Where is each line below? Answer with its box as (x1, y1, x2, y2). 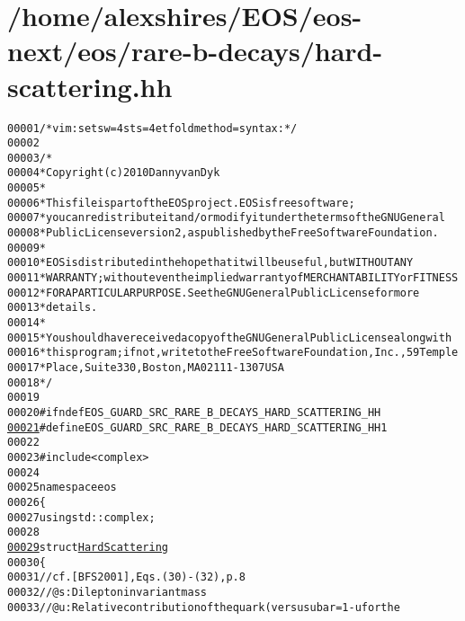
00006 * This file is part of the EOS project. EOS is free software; (7, 196, 355, 209)
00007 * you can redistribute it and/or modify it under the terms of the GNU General (7, 211, 445, 225)
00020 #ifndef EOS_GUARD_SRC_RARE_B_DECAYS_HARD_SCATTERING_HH (7, 405, 381, 419)
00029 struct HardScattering (7, 540, 168, 554)
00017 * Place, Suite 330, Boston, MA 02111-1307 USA (7, 361, 284, 374)
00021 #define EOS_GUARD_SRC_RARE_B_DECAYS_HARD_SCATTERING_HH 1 (7, 421, 388, 434)
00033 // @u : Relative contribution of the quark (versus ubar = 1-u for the (7, 600, 400, 614)
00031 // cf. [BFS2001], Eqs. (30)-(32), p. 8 (7, 571, 246, 584)
